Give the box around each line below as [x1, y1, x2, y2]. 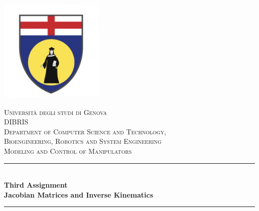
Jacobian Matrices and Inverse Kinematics [4, 189, 153, 200]
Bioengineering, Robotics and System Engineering [4, 136, 162, 146]
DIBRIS [4, 116, 28, 127]
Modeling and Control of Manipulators [4, 145, 132, 156]
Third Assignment [4, 180, 68, 190]
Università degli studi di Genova [4, 106, 107, 117]
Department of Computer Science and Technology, [4, 126, 166, 136]
